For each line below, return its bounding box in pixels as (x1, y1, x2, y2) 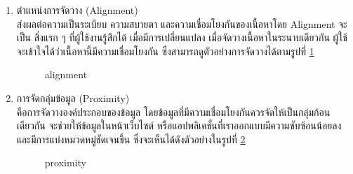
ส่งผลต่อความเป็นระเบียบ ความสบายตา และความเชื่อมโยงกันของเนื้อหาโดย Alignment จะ (16, 16, 347, 31)
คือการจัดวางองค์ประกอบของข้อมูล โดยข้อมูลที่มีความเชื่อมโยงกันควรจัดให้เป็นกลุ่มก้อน (16, 104, 331, 119)
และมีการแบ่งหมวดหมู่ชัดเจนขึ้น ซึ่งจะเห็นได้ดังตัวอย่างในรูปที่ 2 (16, 131, 246, 146)
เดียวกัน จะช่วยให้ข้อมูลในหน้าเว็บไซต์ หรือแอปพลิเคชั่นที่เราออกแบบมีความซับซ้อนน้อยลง (16, 118, 342, 133)
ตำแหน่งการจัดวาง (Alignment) (16, 3, 138, 17)
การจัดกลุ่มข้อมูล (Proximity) (16, 90, 130, 105)
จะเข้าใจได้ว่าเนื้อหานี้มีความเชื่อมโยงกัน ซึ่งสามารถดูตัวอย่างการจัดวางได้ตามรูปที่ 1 (16, 43, 314, 58)
